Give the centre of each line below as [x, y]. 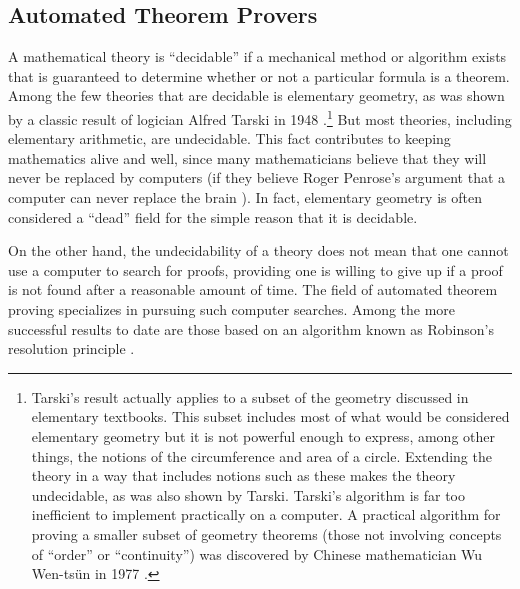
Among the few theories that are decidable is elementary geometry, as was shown [256, 95]
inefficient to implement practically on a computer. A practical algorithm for [266, 514]
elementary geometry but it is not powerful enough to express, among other [263, 435]
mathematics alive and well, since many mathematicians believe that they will [247, 157]
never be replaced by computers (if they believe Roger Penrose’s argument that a [257, 177]
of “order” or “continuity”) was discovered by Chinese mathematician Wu [257, 553]
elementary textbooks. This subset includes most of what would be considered [270, 416]
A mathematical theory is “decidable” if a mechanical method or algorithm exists [257, 56]
